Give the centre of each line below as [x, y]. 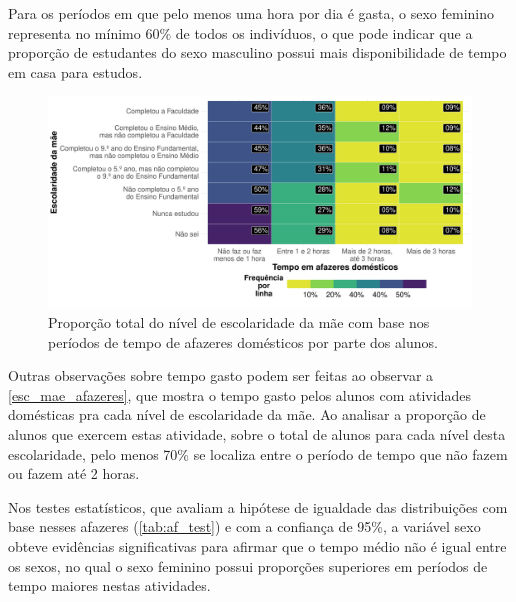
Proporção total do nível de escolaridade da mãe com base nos [239, 321]
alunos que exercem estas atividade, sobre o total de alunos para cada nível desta [257, 433]
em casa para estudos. [75, 71]
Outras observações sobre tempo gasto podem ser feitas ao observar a [221, 375]
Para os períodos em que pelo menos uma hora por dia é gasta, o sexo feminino [251, 13]
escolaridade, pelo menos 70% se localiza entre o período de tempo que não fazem [258, 453]
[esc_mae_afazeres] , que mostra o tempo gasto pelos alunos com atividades [239, 394]
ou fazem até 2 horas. [74, 473]
